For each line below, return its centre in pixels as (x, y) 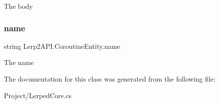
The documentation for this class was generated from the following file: (110, 79)
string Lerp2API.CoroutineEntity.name (62, 46)
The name (19, 62)
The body (18, 6)
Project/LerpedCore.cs (38, 95)
